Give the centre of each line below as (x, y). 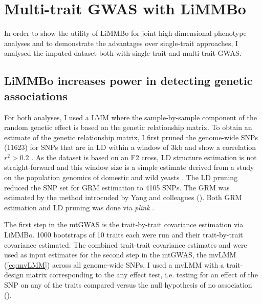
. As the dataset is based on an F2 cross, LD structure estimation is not (144, 157)
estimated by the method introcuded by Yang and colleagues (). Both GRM (123, 197)
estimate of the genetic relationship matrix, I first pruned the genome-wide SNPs (131, 137)
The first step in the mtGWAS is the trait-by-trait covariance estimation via (124, 224)
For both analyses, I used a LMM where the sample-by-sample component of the (130, 117)
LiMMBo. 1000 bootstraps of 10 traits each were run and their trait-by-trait (124, 235)
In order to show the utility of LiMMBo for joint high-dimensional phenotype (125, 33)
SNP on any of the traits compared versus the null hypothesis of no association (128, 285)
